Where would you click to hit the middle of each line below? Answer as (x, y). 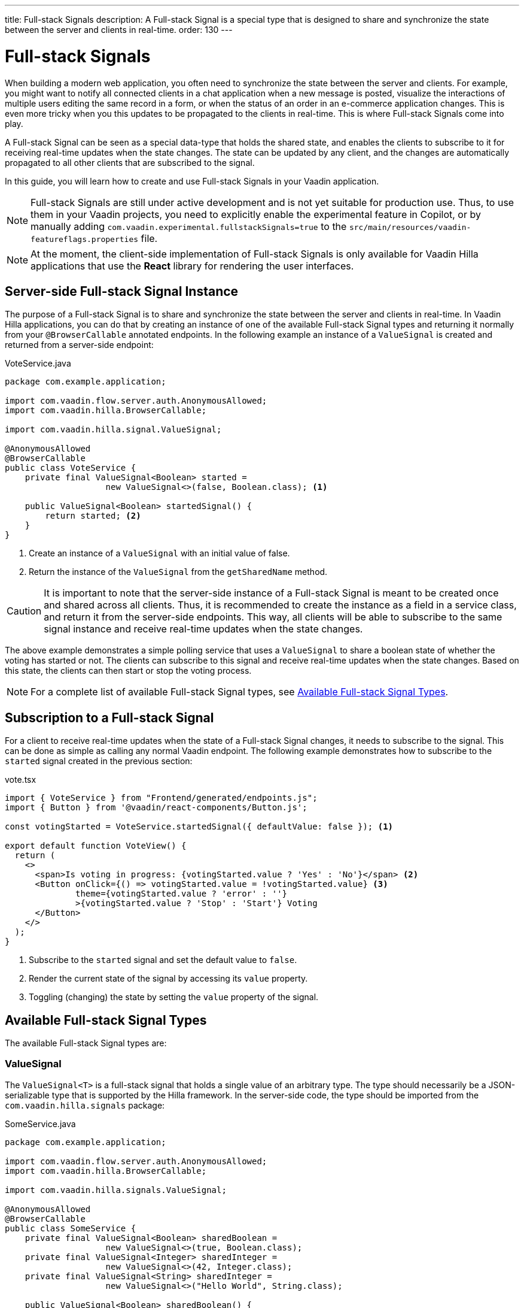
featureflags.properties (85, 239)
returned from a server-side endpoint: (79, 345)
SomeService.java (40, 1124)
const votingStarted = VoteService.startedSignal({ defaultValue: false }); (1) (199, 827)
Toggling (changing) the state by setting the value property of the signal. (174, 997)
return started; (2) (93, 516)
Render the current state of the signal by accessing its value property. (168, 979)
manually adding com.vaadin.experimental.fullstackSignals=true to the (189, 226)
